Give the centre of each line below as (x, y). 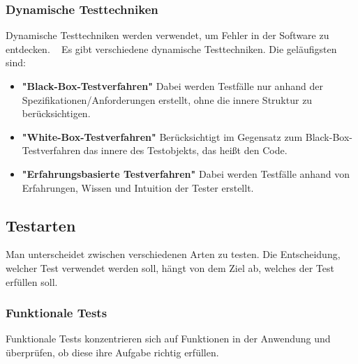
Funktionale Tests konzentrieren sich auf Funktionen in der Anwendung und (168, 339)
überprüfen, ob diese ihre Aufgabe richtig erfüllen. (112, 352)
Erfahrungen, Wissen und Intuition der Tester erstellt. (138, 187)
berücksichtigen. (56, 113)
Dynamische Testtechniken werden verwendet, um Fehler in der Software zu (167, 35)
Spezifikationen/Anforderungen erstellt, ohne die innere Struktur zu (167, 99)
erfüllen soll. (32, 281)
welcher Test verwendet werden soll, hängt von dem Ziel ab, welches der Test (170, 267)
